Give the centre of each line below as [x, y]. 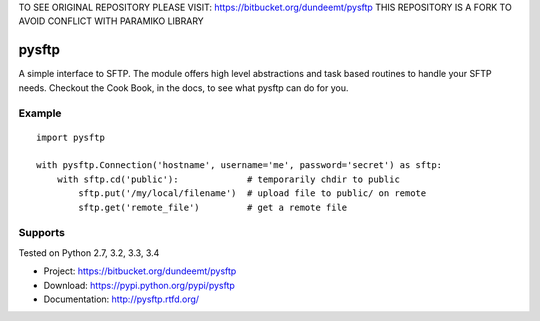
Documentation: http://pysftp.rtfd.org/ [121, 299]
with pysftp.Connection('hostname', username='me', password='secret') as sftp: [239, 165]
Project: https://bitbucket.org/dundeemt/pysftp [140, 271]
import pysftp [70, 137]
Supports [41, 233]
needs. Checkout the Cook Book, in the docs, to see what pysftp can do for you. [183, 87]
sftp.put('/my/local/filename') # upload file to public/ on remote [252, 193]
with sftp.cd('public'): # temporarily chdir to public [228, 179]
